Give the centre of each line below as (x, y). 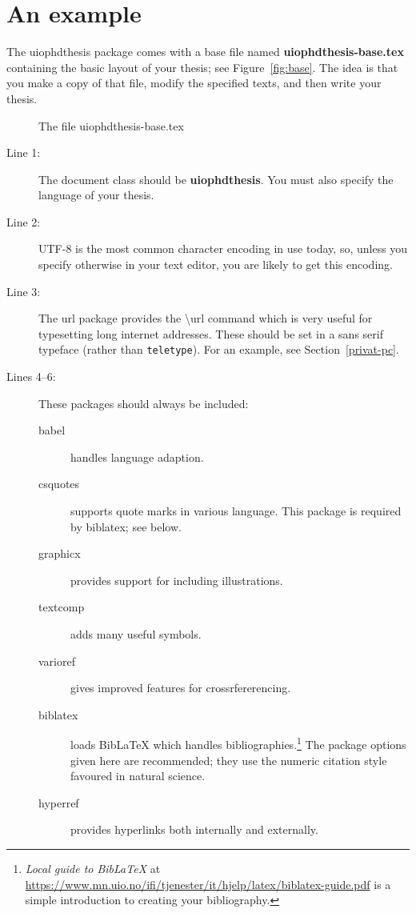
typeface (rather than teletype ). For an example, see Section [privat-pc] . (219, 349)
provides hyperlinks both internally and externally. (194, 829)
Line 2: (24, 221)
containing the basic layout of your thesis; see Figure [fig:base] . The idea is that (202, 67)
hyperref (59, 802)
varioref (57, 661)
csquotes (59, 484)
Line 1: (24, 152)
